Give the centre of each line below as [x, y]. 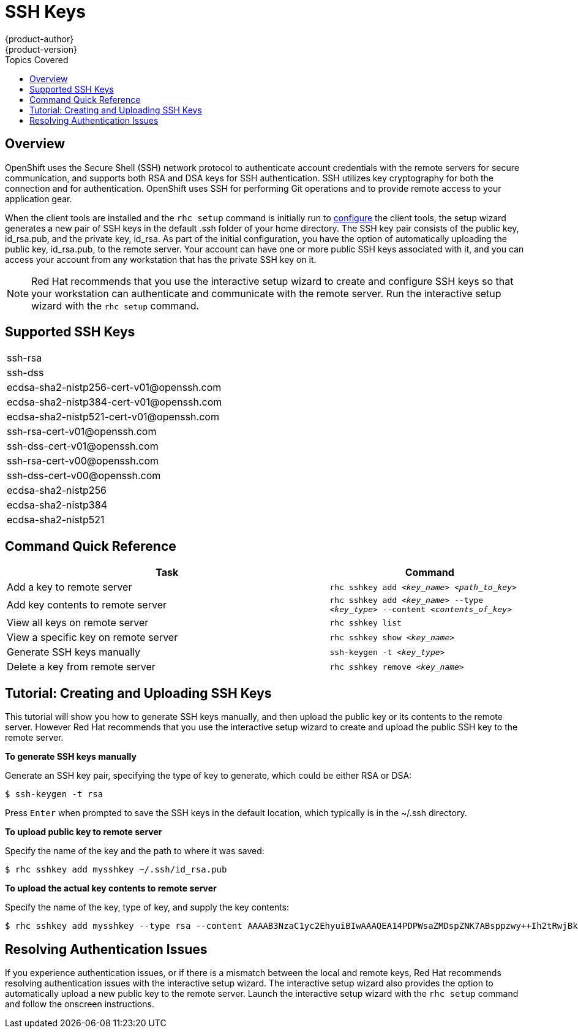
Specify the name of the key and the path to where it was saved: [135, 851]
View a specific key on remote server [92, 638]
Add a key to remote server [69, 587]
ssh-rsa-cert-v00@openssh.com [83, 461]
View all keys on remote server [78, 623]
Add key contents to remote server [87, 605]
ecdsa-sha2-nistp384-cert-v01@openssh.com [114, 402]
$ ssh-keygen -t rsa [54, 794]
